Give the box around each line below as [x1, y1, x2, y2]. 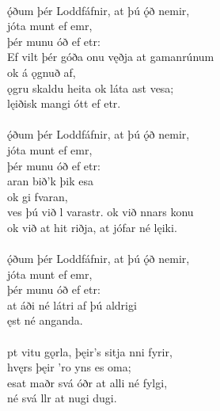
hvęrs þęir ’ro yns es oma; [7, 359, 131, 375]
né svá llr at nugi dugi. [7, 390, 117, 406]
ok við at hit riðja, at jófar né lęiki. [7, 219, 177, 235]
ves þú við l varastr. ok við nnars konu [7, 204, 194, 220]
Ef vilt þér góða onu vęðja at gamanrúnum [7, 48, 214, 65]
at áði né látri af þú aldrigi [7, 296, 137, 313]
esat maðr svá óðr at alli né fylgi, [7, 374, 168, 390]
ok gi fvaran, [7, 188, 68, 204]
